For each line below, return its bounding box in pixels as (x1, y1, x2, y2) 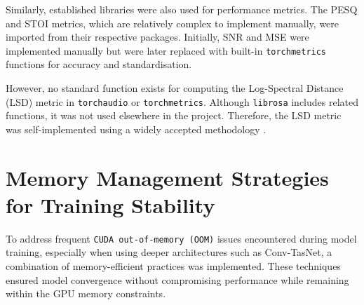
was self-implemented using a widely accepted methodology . (6, 121, 267, 136)
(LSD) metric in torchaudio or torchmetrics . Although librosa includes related (6, 94, 359, 109)
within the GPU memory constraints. (6, 286, 166, 301)
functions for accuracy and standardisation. (6, 57, 192, 72)
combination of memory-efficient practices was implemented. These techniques (6, 259, 341, 273)
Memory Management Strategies (6, 163, 329, 191)
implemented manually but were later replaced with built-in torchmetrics (6, 43, 327, 57)
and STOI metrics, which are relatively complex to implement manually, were (6, 15, 339, 30)
